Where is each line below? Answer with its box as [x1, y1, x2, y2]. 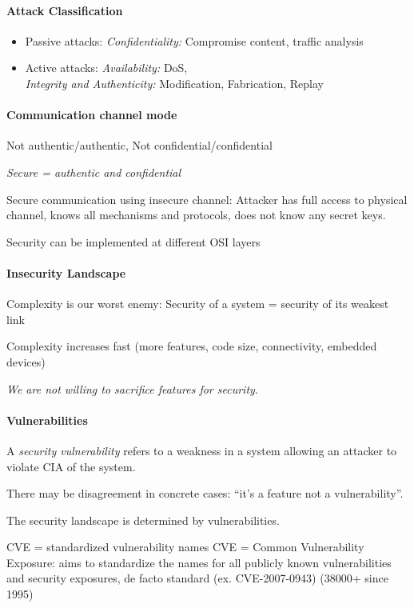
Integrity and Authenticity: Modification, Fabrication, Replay [25, 74, 324, 91]
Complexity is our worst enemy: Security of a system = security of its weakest [6, 295, 389, 312]
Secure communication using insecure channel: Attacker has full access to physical [6, 190, 408, 207]
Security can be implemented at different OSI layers [6, 233, 261, 250]
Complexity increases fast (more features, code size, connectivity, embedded [6, 338, 377, 354]
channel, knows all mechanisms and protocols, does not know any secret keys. [6, 206, 386, 223]
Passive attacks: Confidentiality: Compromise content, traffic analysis [25, 32, 364, 49]
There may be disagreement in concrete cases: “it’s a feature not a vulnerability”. [6, 485, 404, 502]
